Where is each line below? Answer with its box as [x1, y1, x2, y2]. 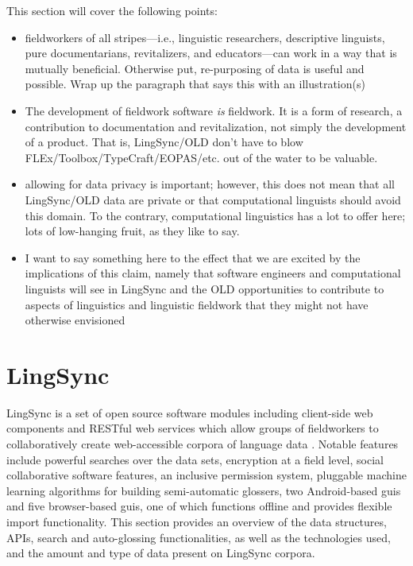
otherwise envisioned [25, 312, 125, 328]
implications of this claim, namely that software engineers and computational [25, 265, 401, 281]
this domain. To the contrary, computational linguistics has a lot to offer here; [25, 207, 406, 223]
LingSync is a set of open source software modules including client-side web [6, 404, 373, 421]
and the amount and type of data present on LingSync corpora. [6, 545, 315, 561]
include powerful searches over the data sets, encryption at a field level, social [6, 451, 384, 467]
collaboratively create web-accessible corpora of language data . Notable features [6, 436, 399, 452]
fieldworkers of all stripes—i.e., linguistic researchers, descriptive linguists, [25, 29, 385, 45]
